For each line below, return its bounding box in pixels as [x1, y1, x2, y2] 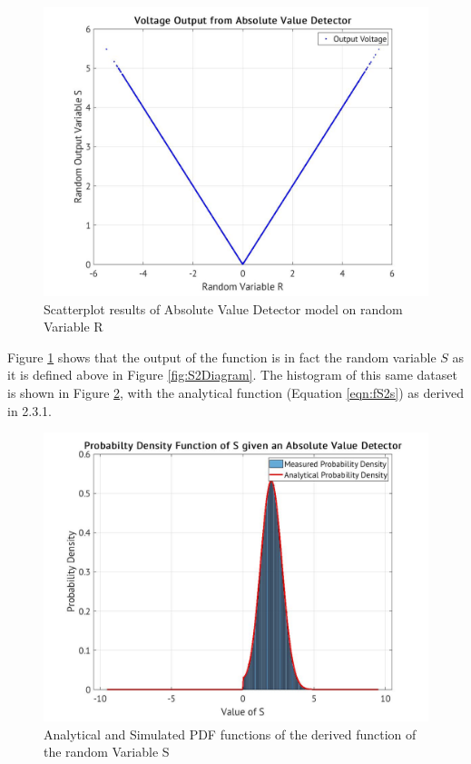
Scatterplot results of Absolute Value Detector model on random [44, 299, 403, 318]
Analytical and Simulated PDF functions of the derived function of [44, 724, 417, 743]
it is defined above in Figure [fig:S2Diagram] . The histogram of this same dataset [7, 365, 457, 384]
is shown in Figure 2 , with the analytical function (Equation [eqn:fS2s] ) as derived [7, 382, 464, 402]
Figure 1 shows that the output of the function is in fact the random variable [7, 347, 437, 366]
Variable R [44, 317, 103, 336]
